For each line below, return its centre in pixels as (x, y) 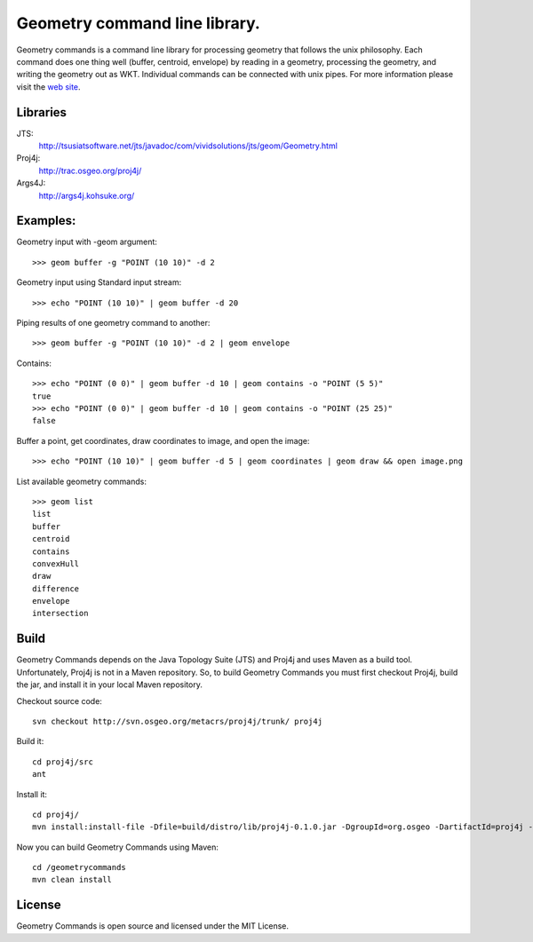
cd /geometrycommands (79, 867)
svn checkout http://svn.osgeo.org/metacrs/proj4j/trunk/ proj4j (178, 721)
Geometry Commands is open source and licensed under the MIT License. (152, 926)
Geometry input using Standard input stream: (99, 282)
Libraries (41, 112)
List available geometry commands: (81, 481)
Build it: (30, 741)
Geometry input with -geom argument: (87, 242)
